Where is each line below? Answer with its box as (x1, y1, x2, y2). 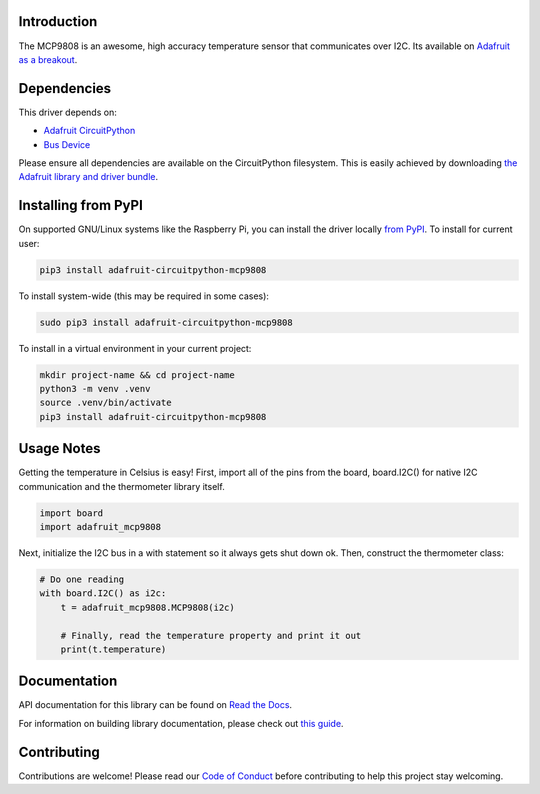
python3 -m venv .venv (39, 383, 151, 394)
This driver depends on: (18, 106, 117, 118)
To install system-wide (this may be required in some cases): (18, 290, 270, 302)
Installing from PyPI (18, 197, 144, 214)
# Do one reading (39, 574, 125, 585)
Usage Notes (18, 440, 101, 457)
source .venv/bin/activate (39, 397, 172, 409)
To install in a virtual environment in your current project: (18, 342, 252, 354)
